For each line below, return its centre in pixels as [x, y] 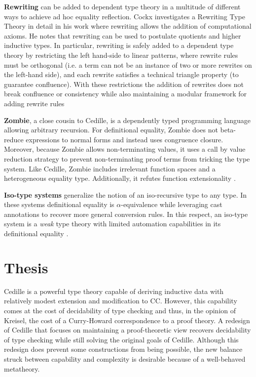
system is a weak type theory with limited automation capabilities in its [112, 224]
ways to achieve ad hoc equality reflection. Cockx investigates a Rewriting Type [125, 16]
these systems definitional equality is [59, 204]
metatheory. [22, 368]
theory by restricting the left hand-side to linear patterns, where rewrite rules [121, 55]
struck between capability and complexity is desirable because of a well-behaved [125, 358]
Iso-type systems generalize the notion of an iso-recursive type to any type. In [126, 194]
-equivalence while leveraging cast [172, 204]
